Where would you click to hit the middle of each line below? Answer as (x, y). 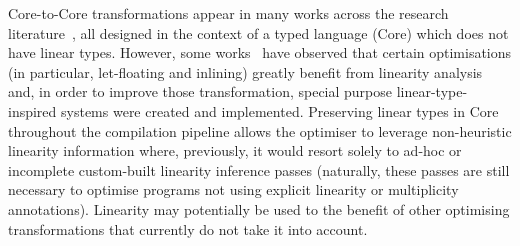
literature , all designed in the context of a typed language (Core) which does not (258, 32)
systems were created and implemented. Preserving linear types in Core (280, 110)
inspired (32, 110)
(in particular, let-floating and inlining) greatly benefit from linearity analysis (245, 71)
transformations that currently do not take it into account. (188, 228)
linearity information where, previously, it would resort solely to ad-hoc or (235, 150)
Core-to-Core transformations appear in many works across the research (228, 13)
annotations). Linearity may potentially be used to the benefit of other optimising (259, 208)
